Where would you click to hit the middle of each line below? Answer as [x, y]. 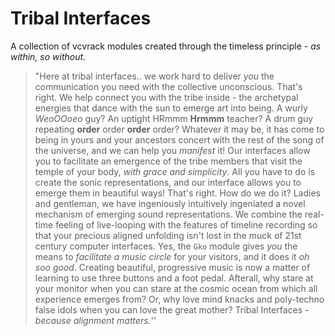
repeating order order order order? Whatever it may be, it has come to [179, 129]
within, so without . [48, 56]
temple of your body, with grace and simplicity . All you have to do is [175, 171]
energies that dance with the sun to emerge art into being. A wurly [171, 108]
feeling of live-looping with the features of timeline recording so [186, 224]
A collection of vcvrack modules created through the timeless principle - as [166, 46]
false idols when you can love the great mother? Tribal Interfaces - [172, 309]
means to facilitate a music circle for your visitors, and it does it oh [172, 256]
